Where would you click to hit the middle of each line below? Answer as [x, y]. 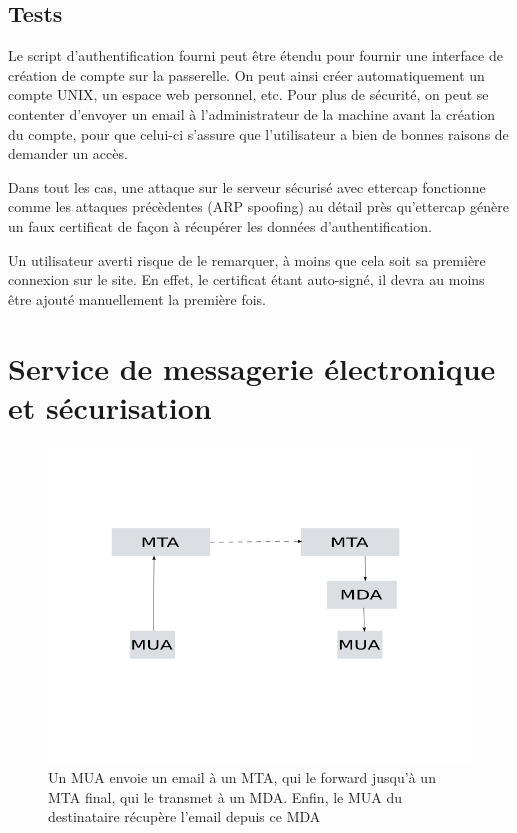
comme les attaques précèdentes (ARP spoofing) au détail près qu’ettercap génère [258, 206]
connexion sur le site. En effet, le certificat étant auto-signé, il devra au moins [246, 279]
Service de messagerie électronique [252, 367]
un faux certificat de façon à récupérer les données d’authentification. [220, 225]
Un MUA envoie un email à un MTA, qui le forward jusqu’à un [242, 777]
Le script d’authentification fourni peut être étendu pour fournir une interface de [255, 55]
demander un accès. [68, 153]
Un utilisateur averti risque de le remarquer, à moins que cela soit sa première [247, 259]
